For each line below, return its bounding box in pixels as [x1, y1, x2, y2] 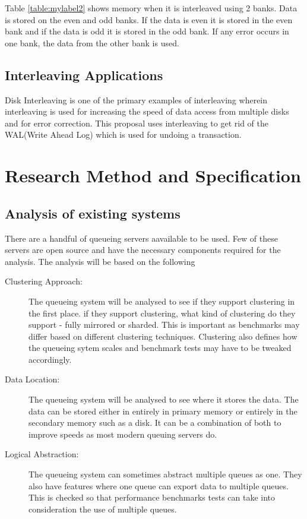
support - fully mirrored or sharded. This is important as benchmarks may [29, 318, 300, 331]
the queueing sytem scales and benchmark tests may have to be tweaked [29, 341, 292, 354]
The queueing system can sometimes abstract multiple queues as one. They [29, 468, 302, 480]
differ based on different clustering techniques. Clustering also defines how [29, 330, 297, 342]
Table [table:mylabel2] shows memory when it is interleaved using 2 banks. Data [5, 2, 297, 14]
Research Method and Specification [5, 163, 301, 188]
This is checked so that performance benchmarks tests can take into [29, 491, 276, 504]
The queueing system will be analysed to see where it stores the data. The [29, 393, 299, 406]
